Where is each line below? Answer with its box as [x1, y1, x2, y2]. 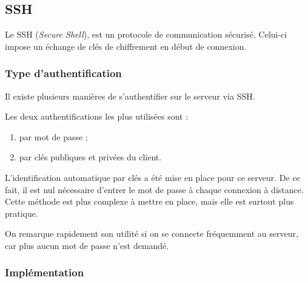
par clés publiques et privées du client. [19, 151, 162, 163]
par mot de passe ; [19, 130, 88, 143]
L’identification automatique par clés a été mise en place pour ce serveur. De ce [5, 171, 300, 183]
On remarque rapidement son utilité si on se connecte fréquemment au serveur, [5, 227, 298, 240]
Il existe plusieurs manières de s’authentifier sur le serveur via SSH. [5, 89, 255, 102]
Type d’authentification [5, 66, 122, 81]
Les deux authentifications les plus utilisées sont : [5, 110, 189, 123]
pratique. [5, 206, 38, 219]
